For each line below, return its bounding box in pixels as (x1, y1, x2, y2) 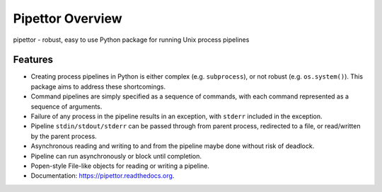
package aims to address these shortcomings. (30, 82, 166, 91)
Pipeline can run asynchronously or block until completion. (30, 152, 202, 160)
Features (13, 54, 53, 66)
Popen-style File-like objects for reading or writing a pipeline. (30, 162, 210, 170)
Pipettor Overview (13, 11, 123, 26)
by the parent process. (30, 132, 97, 140)
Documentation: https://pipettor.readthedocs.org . (30, 171, 175, 180)
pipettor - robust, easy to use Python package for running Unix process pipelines (13, 35, 250, 44)
